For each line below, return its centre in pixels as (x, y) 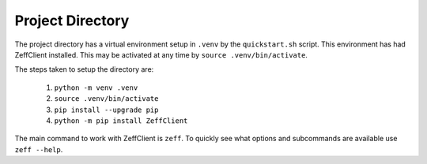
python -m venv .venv (96, 88)
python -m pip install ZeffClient (121, 121)
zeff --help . (39, 149)
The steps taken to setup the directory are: (84, 69)
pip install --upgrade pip (106, 110)
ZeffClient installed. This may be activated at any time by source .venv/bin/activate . (161, 54)
